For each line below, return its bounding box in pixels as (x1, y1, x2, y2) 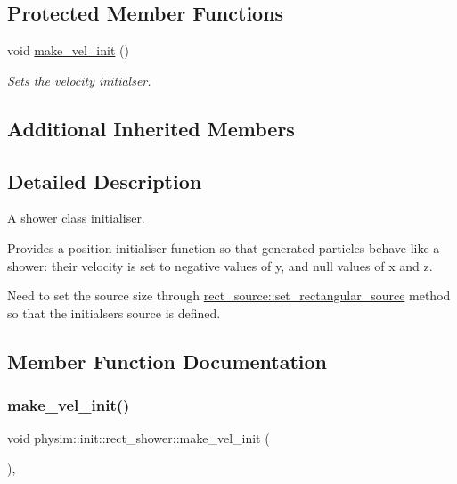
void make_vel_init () (7, 41, 129, 60)
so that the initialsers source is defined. (7, 303, 221, 322)
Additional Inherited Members (7, 114, 295, 142)
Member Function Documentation (7, 347, 328, 374)
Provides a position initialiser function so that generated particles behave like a (7, 238, 440, 257)
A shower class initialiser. (7, 209, 145, 227)
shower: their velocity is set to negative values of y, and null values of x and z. (7, 256, 433, 275)
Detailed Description (7, 167, 202, 194)
